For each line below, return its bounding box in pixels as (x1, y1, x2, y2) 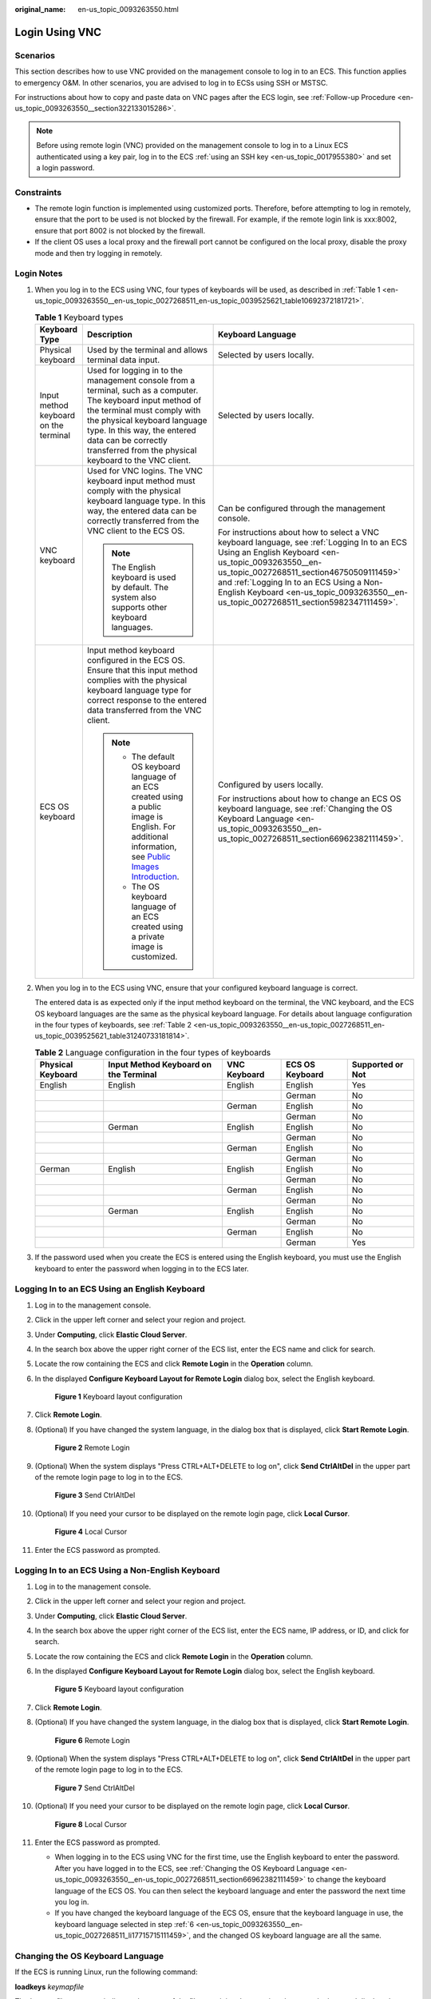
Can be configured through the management (218, 502, 386, 513)
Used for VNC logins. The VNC (86, 465, 204, 476)
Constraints (14, 186, 62, 198)
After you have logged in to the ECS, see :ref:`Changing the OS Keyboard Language (54, 1863, 330, 1873)
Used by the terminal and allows (86, 344, 208, 355)
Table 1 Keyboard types (34, 312, 124, 323)
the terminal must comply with (86, 405, 201, 416)
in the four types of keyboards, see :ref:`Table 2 (34, 1020, 192, 1030)
